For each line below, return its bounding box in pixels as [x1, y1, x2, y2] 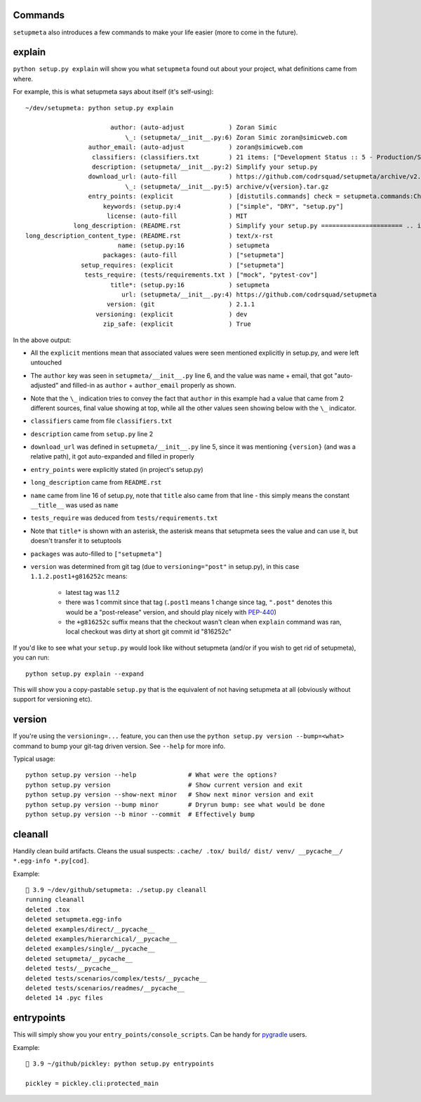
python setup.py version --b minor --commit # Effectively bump [25, 810, 255, 818]
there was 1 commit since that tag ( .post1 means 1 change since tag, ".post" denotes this [65, 598, 333, 607]
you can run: [13, 653, 50, 662]
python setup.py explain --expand [25, 669, 144, 678]
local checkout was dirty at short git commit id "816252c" [65, 627, 232, 636]
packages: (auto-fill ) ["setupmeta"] [102, 251, 285, 259]
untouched [30, 358, 62, 367]
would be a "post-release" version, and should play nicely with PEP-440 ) [65, 608, 277, 616]
